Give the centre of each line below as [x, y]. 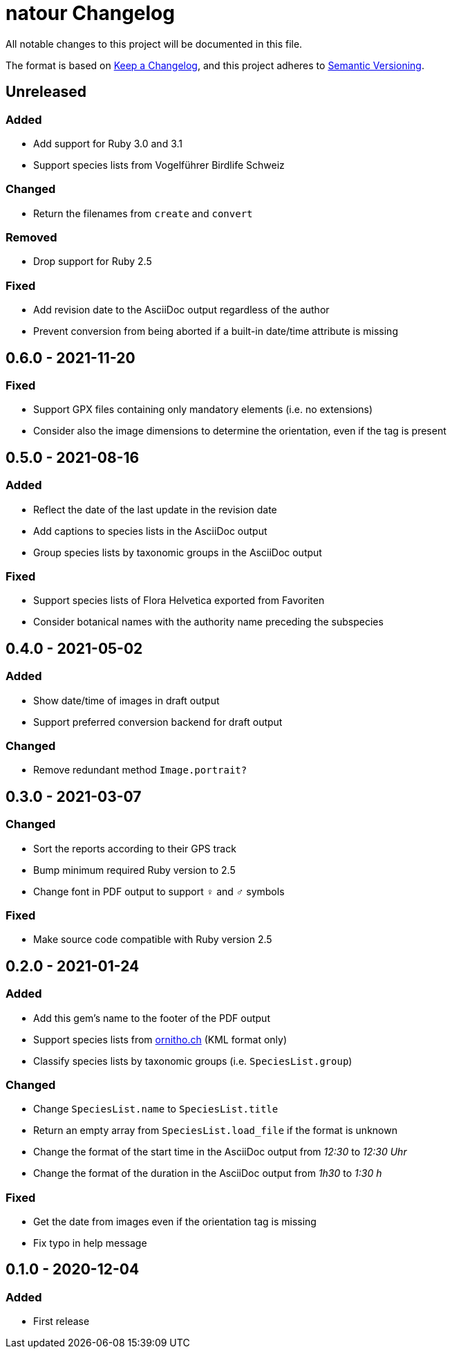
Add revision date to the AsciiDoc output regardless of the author [181, 310]
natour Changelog [90, 13]
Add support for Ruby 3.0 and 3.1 [108, 143]
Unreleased [46, 92]
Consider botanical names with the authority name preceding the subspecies [208, 622]
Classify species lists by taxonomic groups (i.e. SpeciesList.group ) [193, 1061]
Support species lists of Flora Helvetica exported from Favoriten [179, 601]
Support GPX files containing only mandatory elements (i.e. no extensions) [203, 410]
